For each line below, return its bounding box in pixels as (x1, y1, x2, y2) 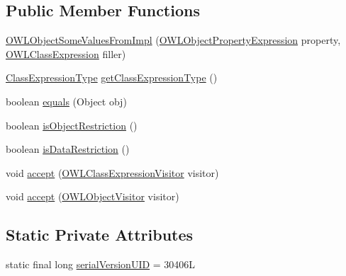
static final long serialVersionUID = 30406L (6, 257, 196, 272)
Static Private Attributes (6, 224, 194, 246)
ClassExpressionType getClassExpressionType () (6, 70, 218, 85)
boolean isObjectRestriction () (6, 117, 138, 132)
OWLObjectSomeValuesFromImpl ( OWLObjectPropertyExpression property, (6, 33, 341, 47)
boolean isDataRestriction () (6, 142, 130, 156)
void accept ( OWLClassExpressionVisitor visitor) (6, 165, 219, 180)
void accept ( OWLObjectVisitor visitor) (6, 189, 179, 204)
